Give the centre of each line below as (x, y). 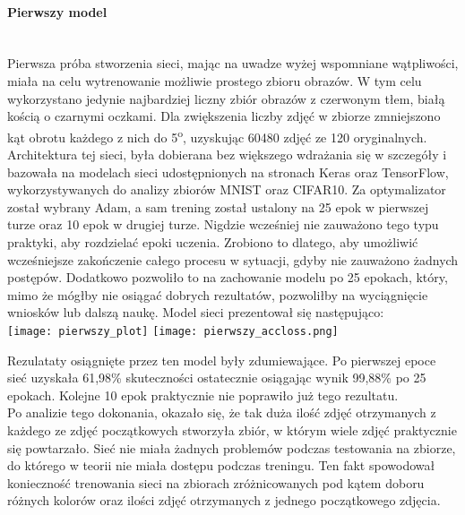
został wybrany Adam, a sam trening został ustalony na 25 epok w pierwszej (218, 206)
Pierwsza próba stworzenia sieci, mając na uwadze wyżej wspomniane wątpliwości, (233, 63)
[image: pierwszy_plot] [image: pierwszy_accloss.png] (173, 331)
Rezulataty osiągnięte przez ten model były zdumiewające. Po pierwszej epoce (222, 360)
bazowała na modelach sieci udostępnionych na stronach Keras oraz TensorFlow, (228, 172)
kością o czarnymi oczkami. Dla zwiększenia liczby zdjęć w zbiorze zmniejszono (224, 116)
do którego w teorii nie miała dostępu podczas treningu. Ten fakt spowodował (221, 465)
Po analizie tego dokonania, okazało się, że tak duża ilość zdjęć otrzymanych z (222, 412)
